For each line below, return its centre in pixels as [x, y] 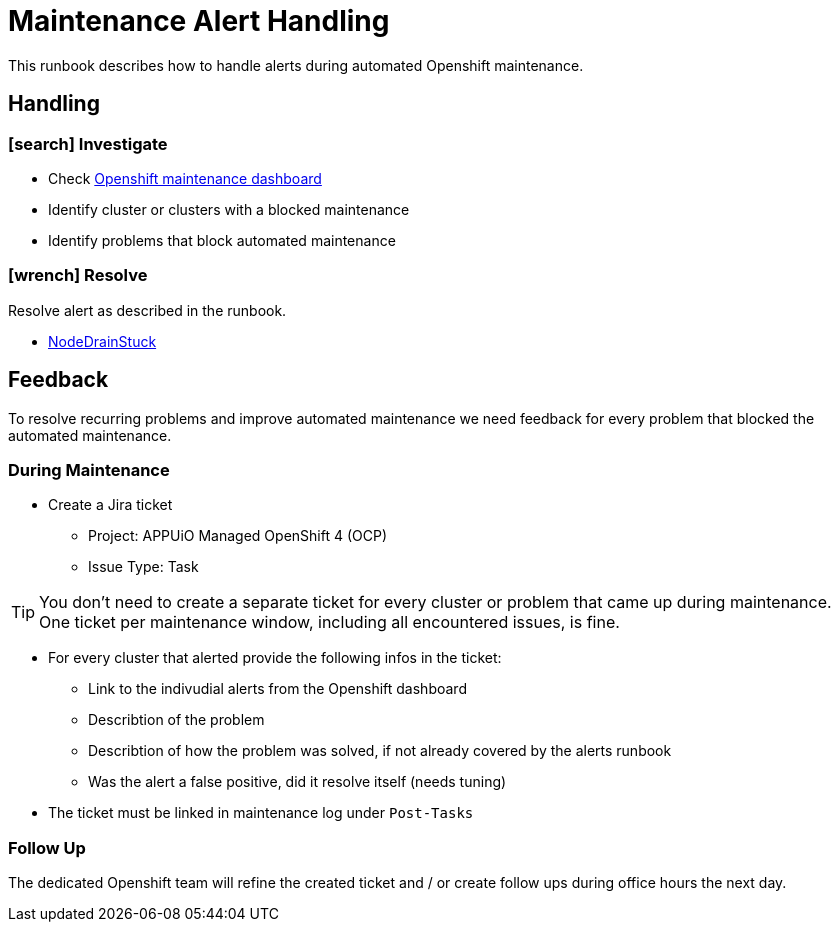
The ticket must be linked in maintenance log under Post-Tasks [261, 813]
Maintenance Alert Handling [199, 21]
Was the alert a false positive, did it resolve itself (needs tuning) [297, 782]
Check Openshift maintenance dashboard [185, 178]
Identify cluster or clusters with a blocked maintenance [229, 209]
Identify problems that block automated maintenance [222, 240]
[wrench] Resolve [78, 275]
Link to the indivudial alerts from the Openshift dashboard [277, 689]
